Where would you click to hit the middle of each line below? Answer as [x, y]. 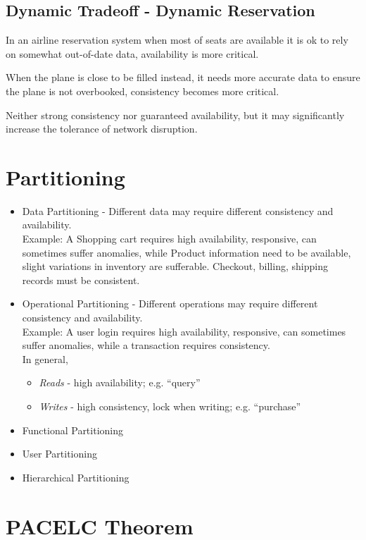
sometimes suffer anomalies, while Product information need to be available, [187, 252]
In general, [45, 358]
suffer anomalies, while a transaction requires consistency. [146, 345]
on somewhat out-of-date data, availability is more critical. [132, 53]
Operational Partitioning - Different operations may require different [170, 303]
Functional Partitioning [73, 430]
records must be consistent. [81, 280]
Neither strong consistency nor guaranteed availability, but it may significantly [175, 115]
